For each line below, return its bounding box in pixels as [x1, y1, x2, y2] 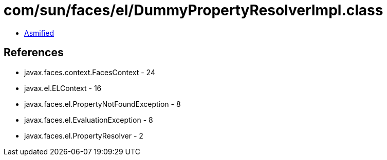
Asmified [24, 28, 54, 37]
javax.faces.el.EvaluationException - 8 [24, 115, 153, 124]
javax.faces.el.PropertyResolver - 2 [24, 131, 143, 140]
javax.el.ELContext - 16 [24, 83, 102, 93]
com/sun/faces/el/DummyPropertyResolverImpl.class [4, 2, 383, 19]
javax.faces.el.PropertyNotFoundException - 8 [24, 99, 181, 108]
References [4, 46, 64, 59]
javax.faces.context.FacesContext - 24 [24, 67, 155, 77]
